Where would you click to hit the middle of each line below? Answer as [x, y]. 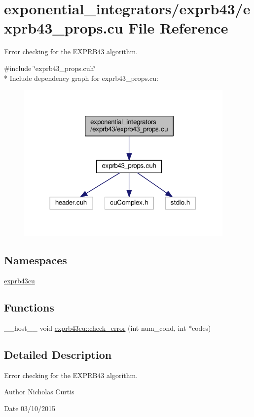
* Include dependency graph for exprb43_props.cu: [81, 78]
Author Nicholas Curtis [39, 392]
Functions [29, 307]
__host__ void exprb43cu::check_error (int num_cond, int [95, 328]
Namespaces [36, 260]
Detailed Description [58, 354]
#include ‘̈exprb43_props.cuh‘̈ [50, 68]
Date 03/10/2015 [30, 408]
